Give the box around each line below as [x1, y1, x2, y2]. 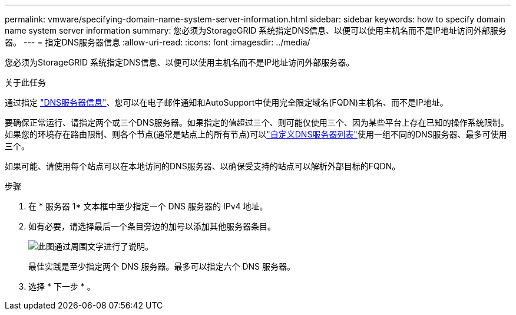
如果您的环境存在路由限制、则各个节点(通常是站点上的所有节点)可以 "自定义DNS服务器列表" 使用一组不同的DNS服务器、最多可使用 [5, 129, 507, 139]
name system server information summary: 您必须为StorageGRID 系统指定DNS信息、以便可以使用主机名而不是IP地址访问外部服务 [5, 25, 507, 35]
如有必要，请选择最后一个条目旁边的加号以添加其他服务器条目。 [28, 221, 276, 231]
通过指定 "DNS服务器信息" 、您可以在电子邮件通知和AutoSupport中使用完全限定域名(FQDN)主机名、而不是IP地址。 [5, 97, 448, 107]
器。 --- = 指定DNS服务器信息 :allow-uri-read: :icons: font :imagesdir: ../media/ [5, 37, 310, 47]
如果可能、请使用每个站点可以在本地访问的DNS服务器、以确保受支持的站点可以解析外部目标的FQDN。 [5, 161, 401, 171]
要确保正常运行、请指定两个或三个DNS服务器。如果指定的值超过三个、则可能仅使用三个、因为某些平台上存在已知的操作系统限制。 [5, 117, 509, 127]
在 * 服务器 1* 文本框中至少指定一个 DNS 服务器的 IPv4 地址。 [28, 201, 268, 211]
